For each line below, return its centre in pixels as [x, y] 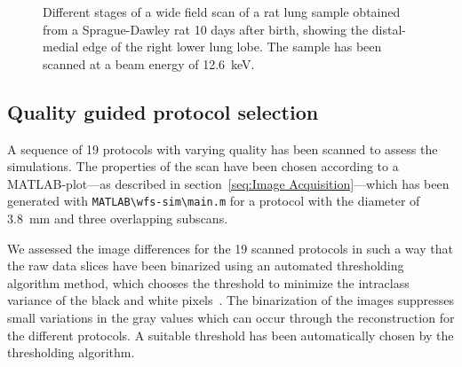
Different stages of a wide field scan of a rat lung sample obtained [222, 12]
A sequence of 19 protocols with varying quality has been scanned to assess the [223, 148]
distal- [389, 29]
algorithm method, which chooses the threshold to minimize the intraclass [208, 282]
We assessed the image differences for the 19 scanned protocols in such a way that [230, 248]
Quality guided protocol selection [163, 111]
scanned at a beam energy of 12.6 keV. [149, 63]
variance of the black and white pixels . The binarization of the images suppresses [231, 300]
